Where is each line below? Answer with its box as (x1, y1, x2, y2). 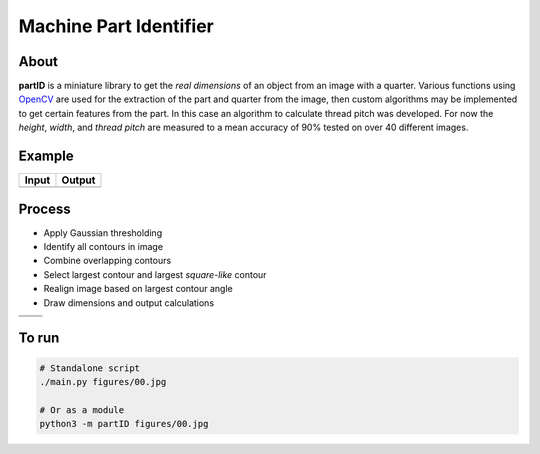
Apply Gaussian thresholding (43, 226, 163, 239)
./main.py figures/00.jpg (39, 376, 167, 387)
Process (18, 200, 71, 217)
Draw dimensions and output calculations (43, 296, 215, 309)
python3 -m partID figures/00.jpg (39, 418, 209, 430)
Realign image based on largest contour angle (43, 283, 234, 295)
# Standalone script (39, 362, 140, 374)
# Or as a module (39, 404, 125, 415)
